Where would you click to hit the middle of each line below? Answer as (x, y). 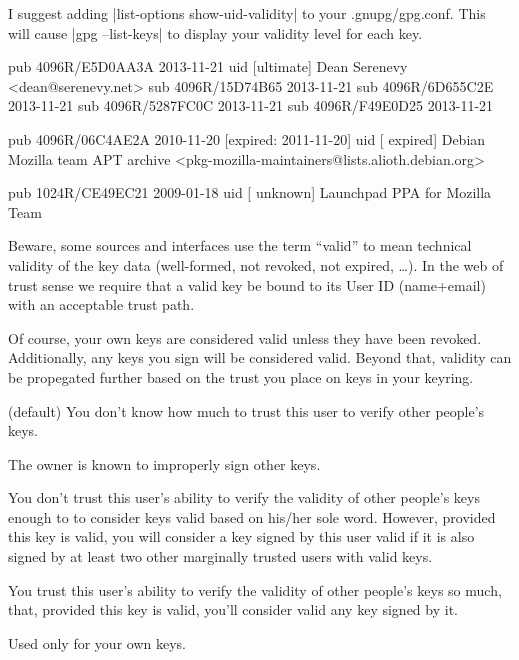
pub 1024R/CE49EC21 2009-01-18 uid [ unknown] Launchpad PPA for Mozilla (250, 192)
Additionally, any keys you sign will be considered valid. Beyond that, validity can (260, 357)
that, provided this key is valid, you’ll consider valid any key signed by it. (233, 609)
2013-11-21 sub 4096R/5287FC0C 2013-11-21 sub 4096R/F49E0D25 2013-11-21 (251, 105)
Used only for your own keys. (97, 642)
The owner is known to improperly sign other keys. (164, 463)
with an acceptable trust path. (101, 304)
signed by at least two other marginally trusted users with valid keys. (220, 556)
